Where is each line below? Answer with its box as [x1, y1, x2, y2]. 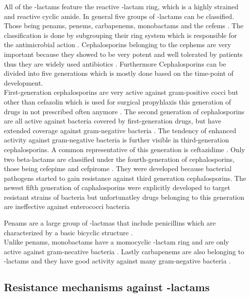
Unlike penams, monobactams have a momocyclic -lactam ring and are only [4, 237, 229, 247]
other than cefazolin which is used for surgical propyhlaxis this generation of [4, 96, 231, 106]
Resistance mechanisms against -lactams [4, 280, 210, 295]
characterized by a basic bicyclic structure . [4, 227, 133, 237]
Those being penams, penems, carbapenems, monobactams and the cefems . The [4, 20, 244, 31]
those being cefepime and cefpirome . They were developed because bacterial [4, 163, 232, 174]
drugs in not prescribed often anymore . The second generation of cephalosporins [4, 106, 245, 116]
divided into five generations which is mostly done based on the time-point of [4, 68, 233, 78]
